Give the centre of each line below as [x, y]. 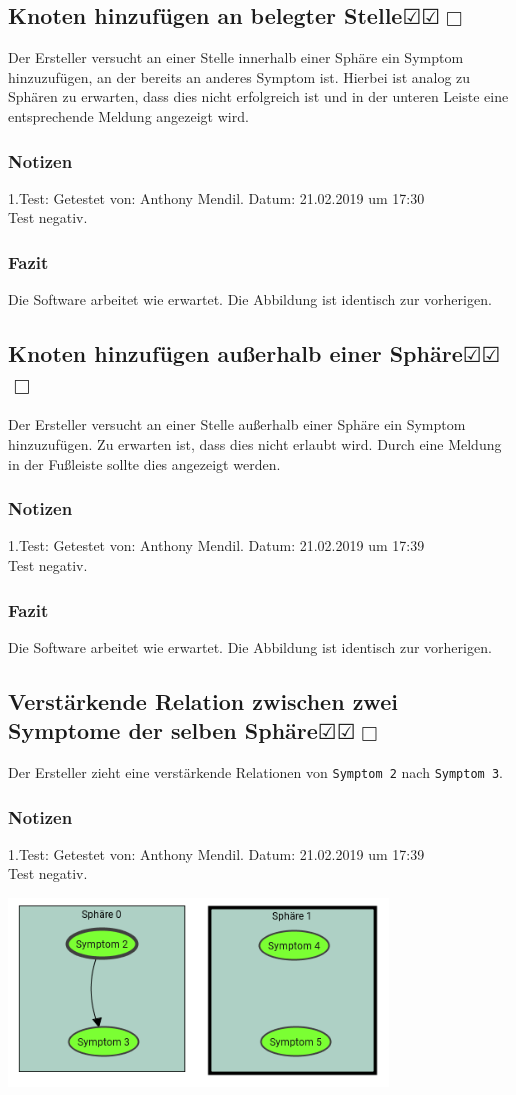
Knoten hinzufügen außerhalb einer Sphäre [235, 353]
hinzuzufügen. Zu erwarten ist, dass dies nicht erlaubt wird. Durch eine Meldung [255, 443]
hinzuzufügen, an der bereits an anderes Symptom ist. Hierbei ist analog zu [239, 76]
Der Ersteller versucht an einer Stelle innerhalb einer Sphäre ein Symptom [236, 57]
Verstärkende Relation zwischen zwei [203, 700]
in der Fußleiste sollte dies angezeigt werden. [144, 463]
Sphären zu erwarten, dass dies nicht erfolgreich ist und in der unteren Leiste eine [258, 96]
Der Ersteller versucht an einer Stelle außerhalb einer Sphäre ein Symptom [237, 424]
